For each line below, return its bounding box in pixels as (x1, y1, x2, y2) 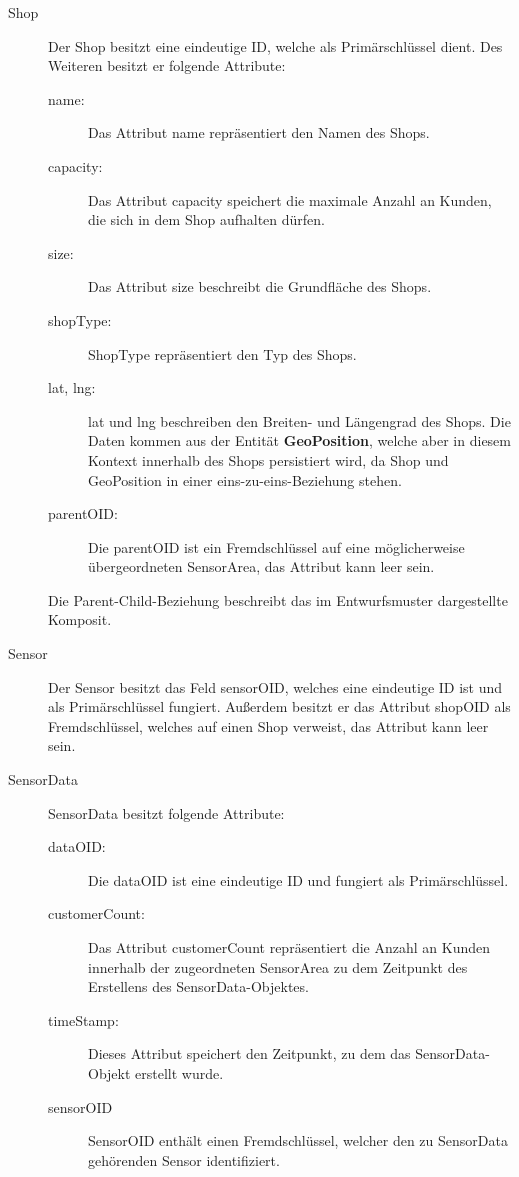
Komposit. (48, 609, 112, 630)
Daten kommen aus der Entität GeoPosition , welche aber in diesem (88, 430, 511, 451)
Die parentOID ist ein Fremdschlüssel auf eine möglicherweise (88, 536, 465, 557)
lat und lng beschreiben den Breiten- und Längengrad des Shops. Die (88, 410, 511, 431)
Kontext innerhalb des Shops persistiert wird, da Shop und (88, 449, 449, 470)
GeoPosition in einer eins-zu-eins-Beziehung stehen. (88, 469, 402, 490)
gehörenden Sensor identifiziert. (88, 1149, 280, 1170)
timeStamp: (48, 1009, 119, 1030)
